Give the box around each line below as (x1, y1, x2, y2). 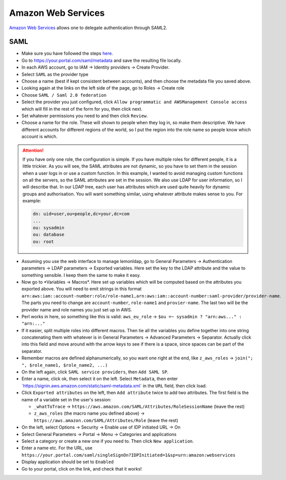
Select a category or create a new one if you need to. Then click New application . (21, 438, 194, 444)
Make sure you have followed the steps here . (21, 50, 113, 56)
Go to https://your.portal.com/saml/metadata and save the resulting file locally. (21, 57, 182, 63)
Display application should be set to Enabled (21, 459, 114, 465)
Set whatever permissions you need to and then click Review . (21, 113, 148, 119)
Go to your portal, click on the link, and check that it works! (21, 466, 142, 472)
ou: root (33, 239, 54, 244)
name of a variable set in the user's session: (21, 396, 111, 402)
